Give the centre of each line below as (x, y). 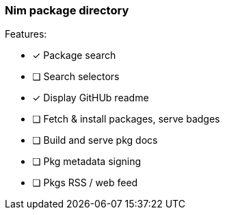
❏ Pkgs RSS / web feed (85, 183)
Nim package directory (67, 10)
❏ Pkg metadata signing (87, 162)
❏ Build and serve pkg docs (95, 140)
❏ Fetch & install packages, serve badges (126, 119)
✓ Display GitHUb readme (91, 98)
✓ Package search (74, 55)
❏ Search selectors (76, 77)
